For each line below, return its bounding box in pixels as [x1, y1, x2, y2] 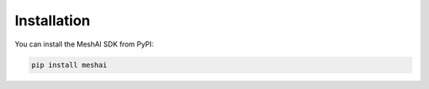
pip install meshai [31, 60, 107, 69]
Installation [14, 12, 91, 29]
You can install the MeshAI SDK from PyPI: [14, 39, 154, 49]
